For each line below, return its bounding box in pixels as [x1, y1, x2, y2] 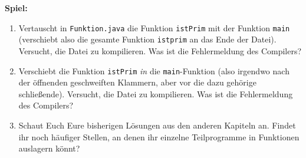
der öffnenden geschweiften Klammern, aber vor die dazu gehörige [18, 76, 256, 88]
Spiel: [5, 2, 28, 14]
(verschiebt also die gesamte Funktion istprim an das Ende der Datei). [18, 33, 277, 45]
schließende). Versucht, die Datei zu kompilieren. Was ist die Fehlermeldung [18, 87, 293, 100]
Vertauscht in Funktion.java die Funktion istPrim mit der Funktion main [18, 21, 290, 34]
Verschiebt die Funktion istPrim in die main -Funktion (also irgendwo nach [18, 64, 289, 77]
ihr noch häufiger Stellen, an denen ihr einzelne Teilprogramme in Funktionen [18, 130, 300, 143]
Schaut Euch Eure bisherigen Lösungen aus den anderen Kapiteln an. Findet [18, 119, 296, 131]
